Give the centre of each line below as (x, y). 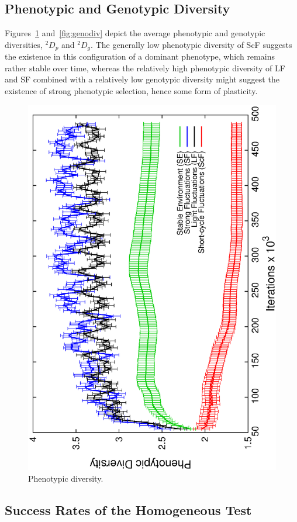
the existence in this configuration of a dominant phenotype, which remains (140, 56)
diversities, (24, 44)
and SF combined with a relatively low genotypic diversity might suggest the (142, 79)
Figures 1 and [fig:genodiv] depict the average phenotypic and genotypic (135, 33)
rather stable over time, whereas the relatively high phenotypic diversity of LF (145, 68)
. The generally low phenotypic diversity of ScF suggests (191, 44)
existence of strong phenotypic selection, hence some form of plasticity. (131, 91)
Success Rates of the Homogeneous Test (128, 509)
